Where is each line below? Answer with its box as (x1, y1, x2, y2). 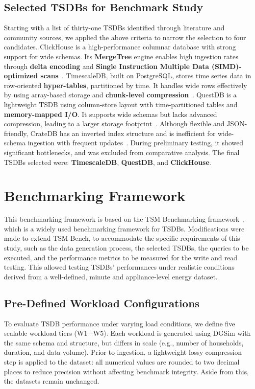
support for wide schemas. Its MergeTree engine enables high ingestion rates (4, 51, 238, 61)
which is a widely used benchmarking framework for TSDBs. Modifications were (4, 223, 245, 233)
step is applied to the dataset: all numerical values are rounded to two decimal (4, 356, 240, 366)
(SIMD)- (211, 61, 242, 71)
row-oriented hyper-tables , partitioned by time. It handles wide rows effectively (4, 80, 247, 90)
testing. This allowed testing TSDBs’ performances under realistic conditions (4, 262, 235, 272)
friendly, (4, 128, 28, 138)
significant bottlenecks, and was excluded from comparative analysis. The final (4, 147, 240, 157)
